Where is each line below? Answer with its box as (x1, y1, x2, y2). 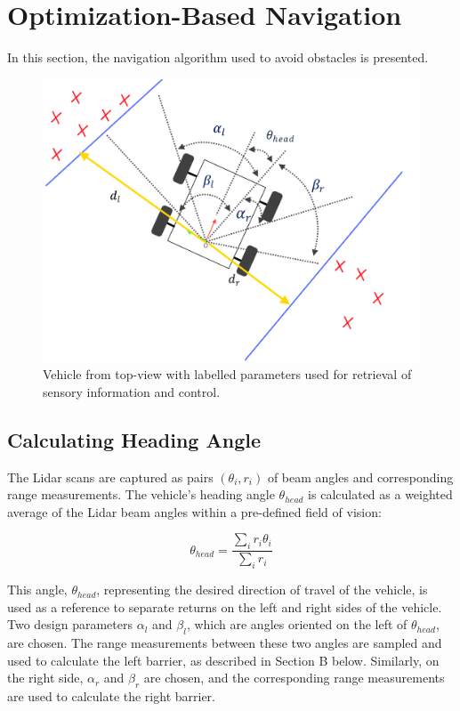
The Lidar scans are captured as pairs (7, 467, 214, 486)
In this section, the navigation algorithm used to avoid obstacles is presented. (7, 48, 429, 67)
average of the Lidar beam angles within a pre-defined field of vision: (7, 502, 382, 521)
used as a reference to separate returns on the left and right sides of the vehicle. (7, 597, 442, 616)
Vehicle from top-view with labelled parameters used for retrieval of (43, 365, 412, 384)
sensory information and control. (43, 382, 221, 400)
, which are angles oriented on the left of (186, 615, 408, 634)
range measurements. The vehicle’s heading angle (7, 485, 275, 504)
